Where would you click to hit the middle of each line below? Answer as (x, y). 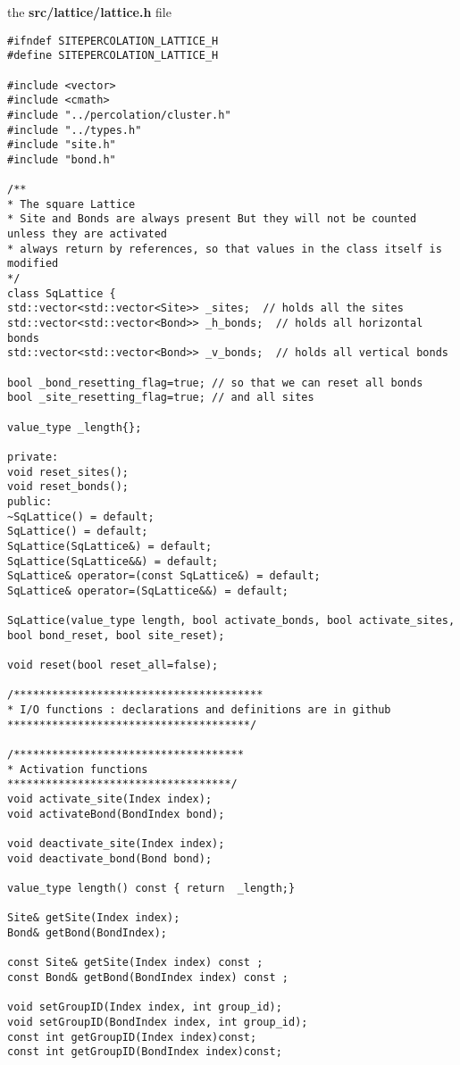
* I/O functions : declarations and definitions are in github (199, 710)
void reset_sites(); (68, 472)
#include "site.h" (62, 145)
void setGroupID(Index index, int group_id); (145, 1007)
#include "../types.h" (75, 130)
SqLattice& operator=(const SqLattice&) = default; (164, 576)
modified (33, 264)
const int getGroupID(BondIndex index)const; (145, 1052)
